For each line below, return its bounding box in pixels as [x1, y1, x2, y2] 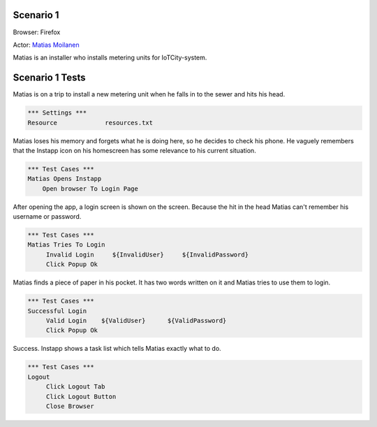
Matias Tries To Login [27, 241, 105, 249]
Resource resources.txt [27, 119, 154, 126]
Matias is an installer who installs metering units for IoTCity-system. [13, 53, 207, 62]
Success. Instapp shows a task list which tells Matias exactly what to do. [13, 345, 221, 353]
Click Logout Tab [45, 383, 105, 391]
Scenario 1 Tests [13, 72, 87, 84]
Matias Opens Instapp [27, 175, 102, 183]
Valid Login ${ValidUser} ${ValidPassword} [45, 317, 227, 324]
